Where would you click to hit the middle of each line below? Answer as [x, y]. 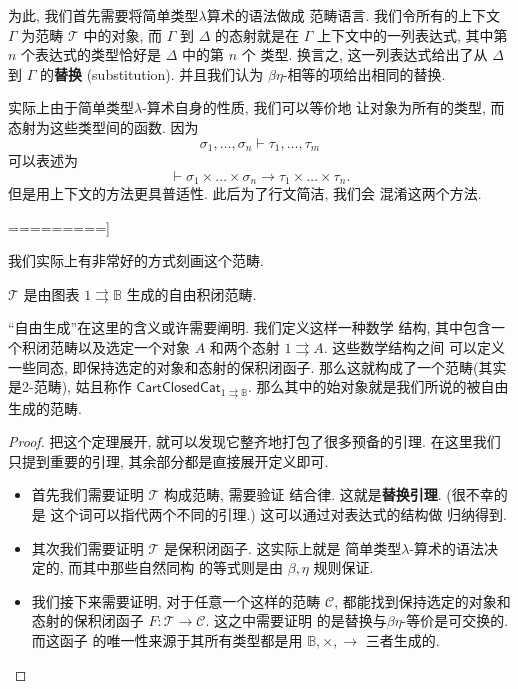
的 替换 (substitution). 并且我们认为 [151, 73]
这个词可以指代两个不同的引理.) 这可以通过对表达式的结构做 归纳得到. [279, 514]
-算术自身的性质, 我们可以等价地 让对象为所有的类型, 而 [323, 107]
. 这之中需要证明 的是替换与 [296, 620]
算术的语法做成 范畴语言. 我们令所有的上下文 [353, 15]
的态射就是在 [257, 34]
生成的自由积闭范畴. [191, 293]
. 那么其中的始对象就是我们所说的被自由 [378, 386]
